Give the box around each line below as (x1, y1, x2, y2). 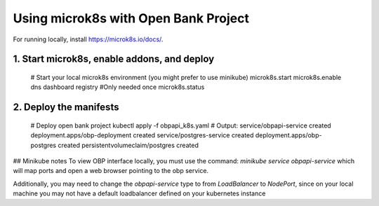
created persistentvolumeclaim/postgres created (57, 141, 199, 149)
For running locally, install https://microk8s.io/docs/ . (13, 35, 164, 43)
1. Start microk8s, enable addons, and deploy (13, 53, 215, 65)
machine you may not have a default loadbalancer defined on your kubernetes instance (13, 189, 266, 198)
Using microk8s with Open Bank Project (13, 11, 249, 26)
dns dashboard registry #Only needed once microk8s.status (30, 83, 205, 91)
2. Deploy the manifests (13, 102, 119, 114)
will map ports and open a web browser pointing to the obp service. (13, 167, 209, 175)
